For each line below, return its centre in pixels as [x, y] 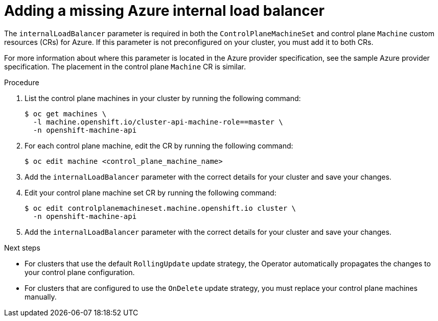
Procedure [22, 82]
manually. [41, 297]
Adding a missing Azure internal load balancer [164, 11]
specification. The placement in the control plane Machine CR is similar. [125, 66]
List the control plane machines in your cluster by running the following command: [163, 98]
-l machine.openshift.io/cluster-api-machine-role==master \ [158, 122]
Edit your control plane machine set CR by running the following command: [151, 192]
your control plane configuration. [80, 272]
